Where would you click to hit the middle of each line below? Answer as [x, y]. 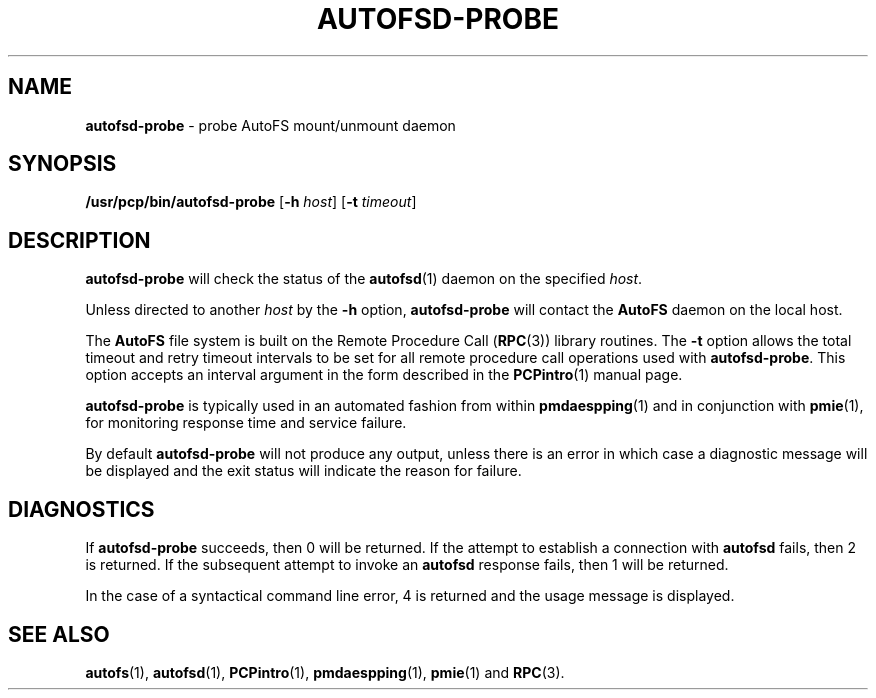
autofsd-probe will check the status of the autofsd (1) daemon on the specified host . [364, 279]
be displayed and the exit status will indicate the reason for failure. [303, 471]
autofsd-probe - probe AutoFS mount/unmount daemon [270, 125]
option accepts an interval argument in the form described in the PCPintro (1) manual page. [384, 375]
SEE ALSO [59, 634]
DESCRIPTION [79, 240]
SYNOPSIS [62, 164]
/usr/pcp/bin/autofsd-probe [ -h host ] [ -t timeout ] [251, 202]
